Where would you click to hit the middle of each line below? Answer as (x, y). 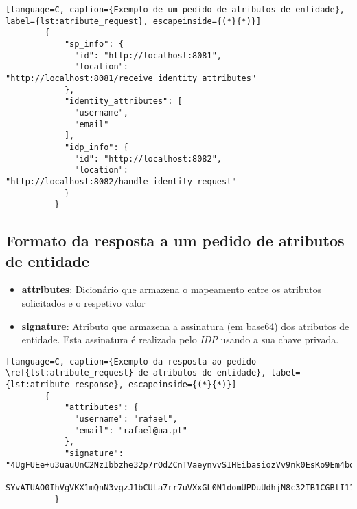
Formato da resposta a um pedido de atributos (175, 240)
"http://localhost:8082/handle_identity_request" (121, 181)
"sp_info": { (94, 44)
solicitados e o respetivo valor (83, 303)
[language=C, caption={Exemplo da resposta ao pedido (131, 361)
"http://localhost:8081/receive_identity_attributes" (131, 78)
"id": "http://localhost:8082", (148, 159)
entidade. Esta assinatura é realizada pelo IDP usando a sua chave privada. (180, 339)
